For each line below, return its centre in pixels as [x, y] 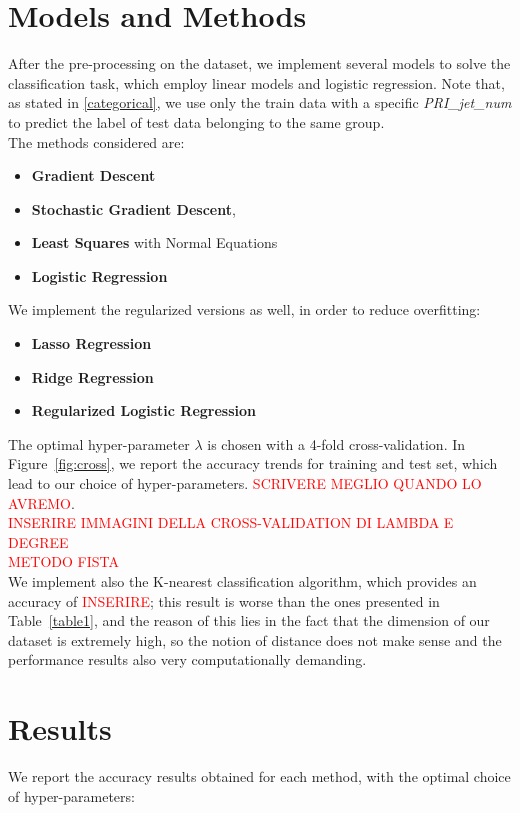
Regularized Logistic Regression [144, 410]
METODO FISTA [64, 561]
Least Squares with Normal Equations [154, 242]
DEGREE [38, 541]
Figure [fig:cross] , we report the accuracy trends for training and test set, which [253, 463]
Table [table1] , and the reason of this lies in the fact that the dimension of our [249, 620]
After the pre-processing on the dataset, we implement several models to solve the [259, 63]
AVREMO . [41, 502]
